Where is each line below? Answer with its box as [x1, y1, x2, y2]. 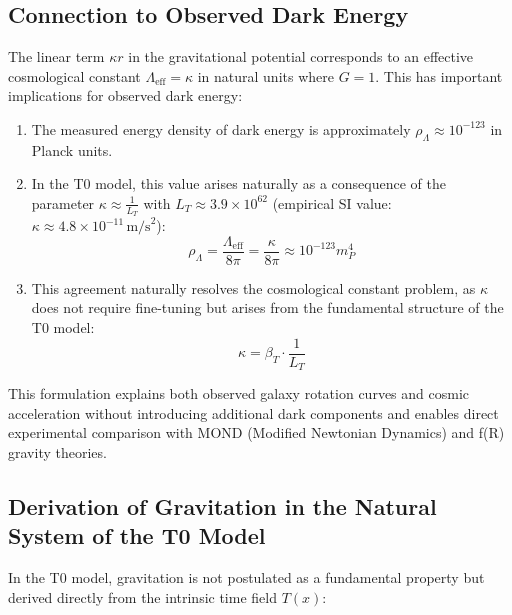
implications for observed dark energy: [8, 85, 243, 106]
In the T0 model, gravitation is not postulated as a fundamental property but [8, 567, 485, 588]
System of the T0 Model [8, 520, 266, 551]
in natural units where [197, 65, 334, 86]
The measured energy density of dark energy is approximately [31, 118, 411, 139]
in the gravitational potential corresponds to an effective [128, 46, 474, 67]
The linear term [8, 46, 105, 67]
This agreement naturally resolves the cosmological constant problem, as [31, 277, 476, 298]
